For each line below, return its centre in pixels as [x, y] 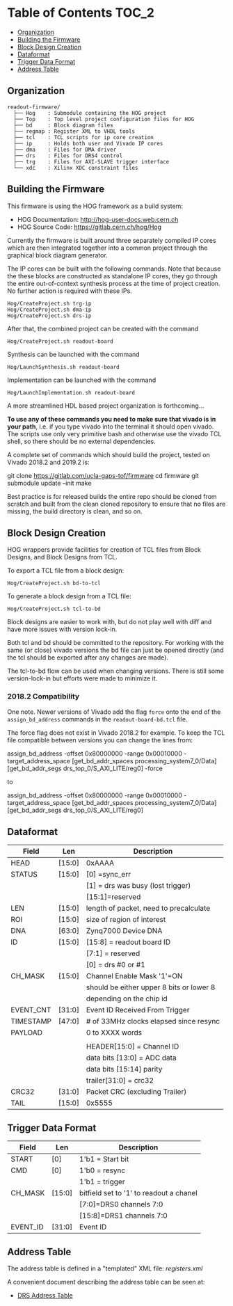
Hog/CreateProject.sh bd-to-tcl [54, 583]
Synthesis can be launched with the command [74, 354]
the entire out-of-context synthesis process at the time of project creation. [114, 283]
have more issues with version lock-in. [62, 629]
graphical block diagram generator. [57, 255]
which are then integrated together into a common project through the [107, 248]
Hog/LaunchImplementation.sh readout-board [71, 392]
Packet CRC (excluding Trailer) [136, 1092]
